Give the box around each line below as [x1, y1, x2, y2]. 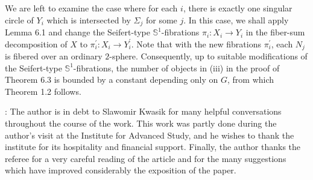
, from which [227, 73, 274, 86]
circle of [5, 13, 34, 26]
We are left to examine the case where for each [5, 2, 178, 14]
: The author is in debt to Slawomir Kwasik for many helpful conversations [5, 105, 282, 118]
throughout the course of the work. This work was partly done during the [5, 117, 277, 130]
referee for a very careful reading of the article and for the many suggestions [5, 152, 286, 164]
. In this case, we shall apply [183, 13, 289, 26]
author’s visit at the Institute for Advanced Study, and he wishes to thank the [5, 128, 294, 141]
